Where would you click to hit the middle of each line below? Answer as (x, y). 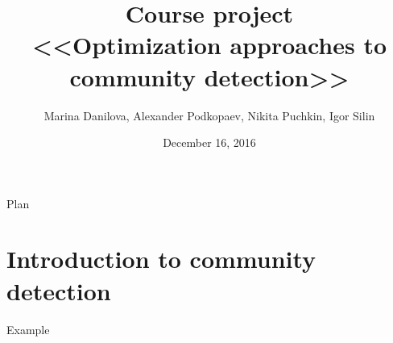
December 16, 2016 (209, 142)
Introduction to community (161, 259)
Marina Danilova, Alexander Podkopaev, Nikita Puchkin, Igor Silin (209, 115)
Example (28, 329)
